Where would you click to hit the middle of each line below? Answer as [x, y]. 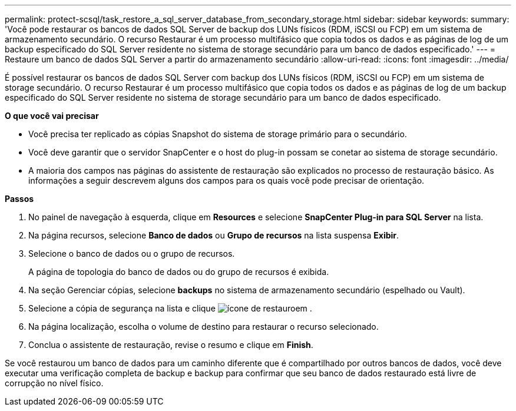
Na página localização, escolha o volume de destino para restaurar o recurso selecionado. [204, 327]
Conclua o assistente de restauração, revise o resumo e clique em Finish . [171, 345]
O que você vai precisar [52, 116]
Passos [19, 199]
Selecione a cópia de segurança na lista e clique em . [170, 308]
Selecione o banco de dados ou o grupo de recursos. [132, 253]
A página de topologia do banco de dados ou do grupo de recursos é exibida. [179, 272]
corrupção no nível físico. [54, 383]
